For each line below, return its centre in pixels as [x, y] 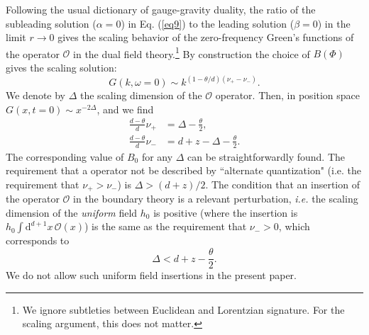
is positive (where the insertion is [226, 212]
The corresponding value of [65, 156]
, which [294, 226]
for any [157, 156]
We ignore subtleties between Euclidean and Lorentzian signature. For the [183, 309]
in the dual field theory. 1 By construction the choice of [192, 52]
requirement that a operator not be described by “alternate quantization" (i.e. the [184, 170]
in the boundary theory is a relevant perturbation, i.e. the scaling [216, 199]
